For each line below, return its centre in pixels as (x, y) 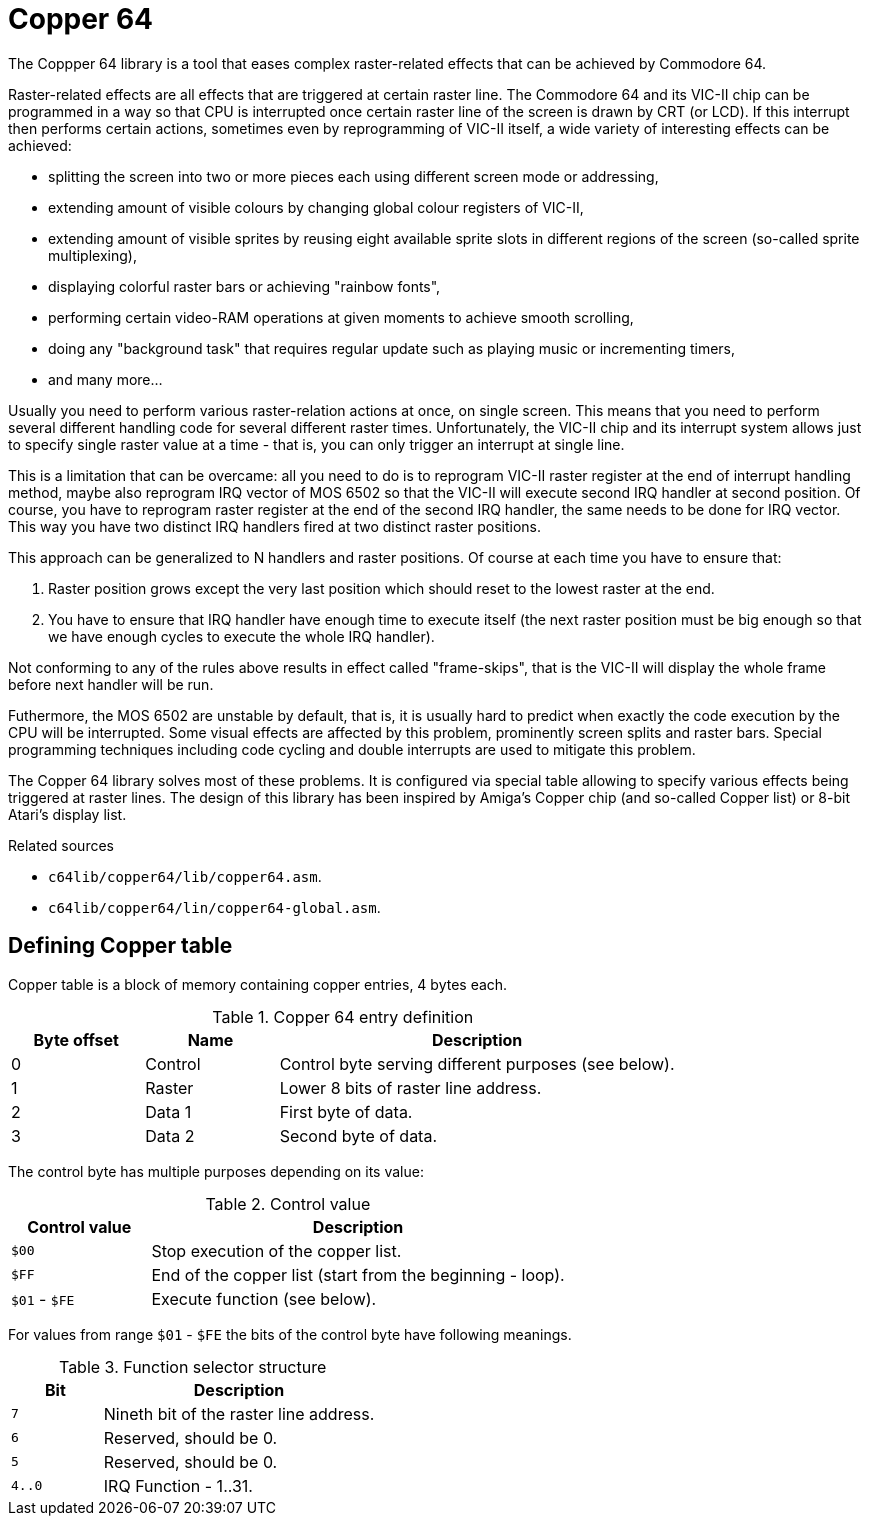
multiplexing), (92, 255)
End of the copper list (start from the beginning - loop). (358, 1274)
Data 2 (170, 1135)
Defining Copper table (120, 946)
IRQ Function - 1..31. (178, 1485)
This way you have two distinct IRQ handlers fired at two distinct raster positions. (274, 526)
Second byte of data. (358, 1135)
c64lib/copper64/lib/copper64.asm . (185, 876)
